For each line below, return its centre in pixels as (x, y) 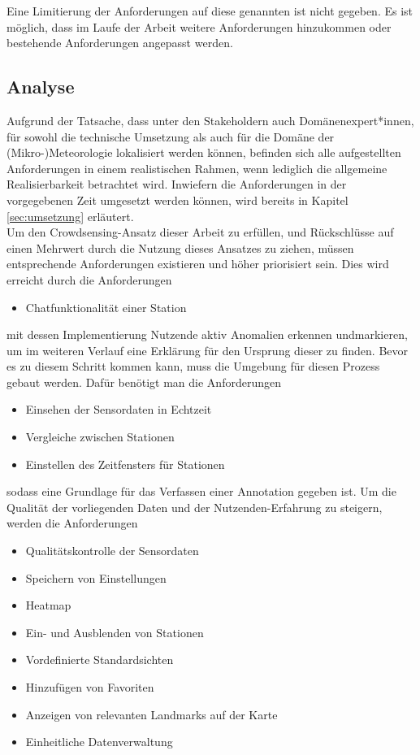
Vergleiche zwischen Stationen (100, 437)
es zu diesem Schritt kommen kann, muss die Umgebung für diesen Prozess (193, 366)
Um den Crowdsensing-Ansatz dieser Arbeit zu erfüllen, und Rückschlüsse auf (200, 232)
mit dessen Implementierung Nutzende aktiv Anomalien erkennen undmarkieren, (207, 334)
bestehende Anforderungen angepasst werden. (120, 43)
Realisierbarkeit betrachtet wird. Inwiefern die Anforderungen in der (177, 184)
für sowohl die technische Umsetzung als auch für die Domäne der (171, 136)
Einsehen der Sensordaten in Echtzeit (119, 409)
